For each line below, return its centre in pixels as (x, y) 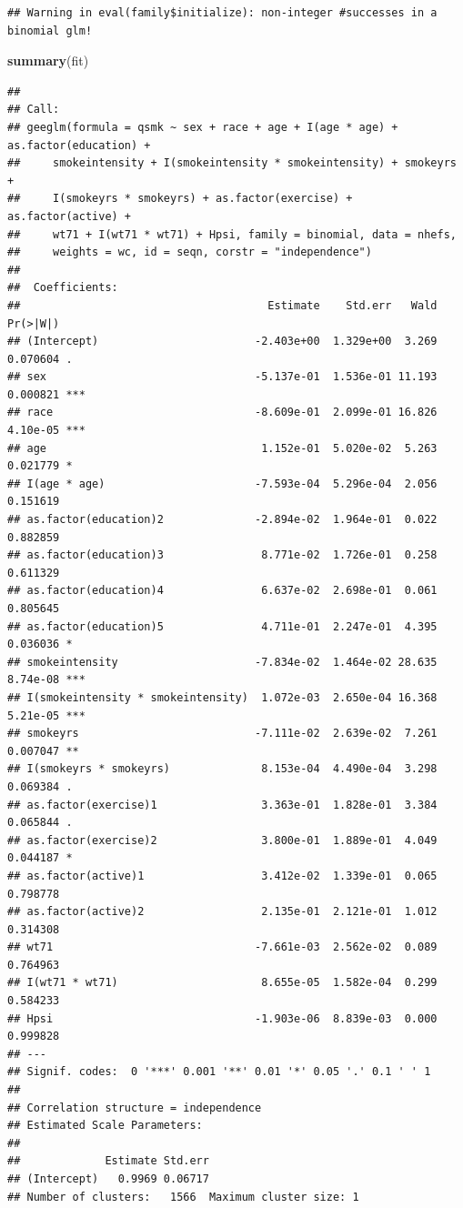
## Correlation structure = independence (135, 1107)
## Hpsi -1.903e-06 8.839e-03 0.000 (222, 1018)
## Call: (34, 110)
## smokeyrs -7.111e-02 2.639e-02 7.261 (222, 734)
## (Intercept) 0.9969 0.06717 (108, 1179)
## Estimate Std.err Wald (222, 305)
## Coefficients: (63, 288)
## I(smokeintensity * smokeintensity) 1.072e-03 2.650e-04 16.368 (222, 697)
